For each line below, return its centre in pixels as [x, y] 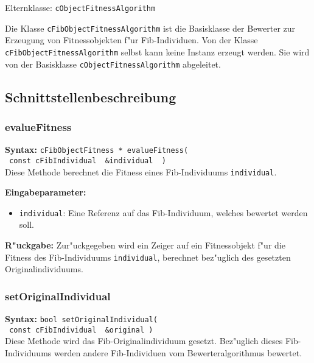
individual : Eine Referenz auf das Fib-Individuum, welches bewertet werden [163, 212]
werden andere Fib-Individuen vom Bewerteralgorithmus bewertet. [178, 353]
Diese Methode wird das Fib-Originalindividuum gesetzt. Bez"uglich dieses [144, 341]
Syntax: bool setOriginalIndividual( [81, 319]
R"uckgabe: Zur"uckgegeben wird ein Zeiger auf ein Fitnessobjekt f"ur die [145, 245]
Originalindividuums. [44, 269]
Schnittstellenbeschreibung [91, 97]
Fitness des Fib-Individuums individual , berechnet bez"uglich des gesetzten [148, 257]
